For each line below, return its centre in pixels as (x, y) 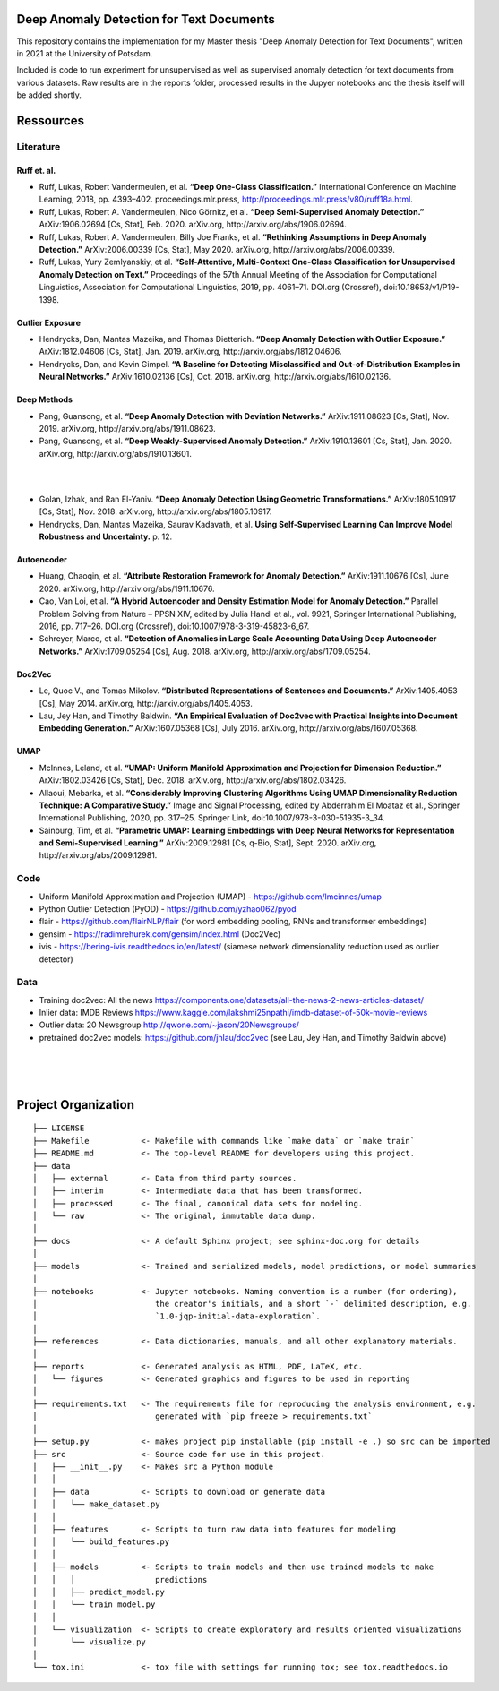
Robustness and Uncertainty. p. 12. (106, 536)
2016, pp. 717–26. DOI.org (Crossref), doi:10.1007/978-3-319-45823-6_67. (174, 626)
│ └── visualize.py (90, 1642)
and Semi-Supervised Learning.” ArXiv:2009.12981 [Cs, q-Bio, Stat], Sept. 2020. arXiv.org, (208, 843)
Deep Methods (45, 399)
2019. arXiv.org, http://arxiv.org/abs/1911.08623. (127, 428)
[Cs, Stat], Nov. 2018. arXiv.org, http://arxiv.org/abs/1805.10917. (155, 511)
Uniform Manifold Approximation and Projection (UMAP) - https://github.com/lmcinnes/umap (211, 897)
